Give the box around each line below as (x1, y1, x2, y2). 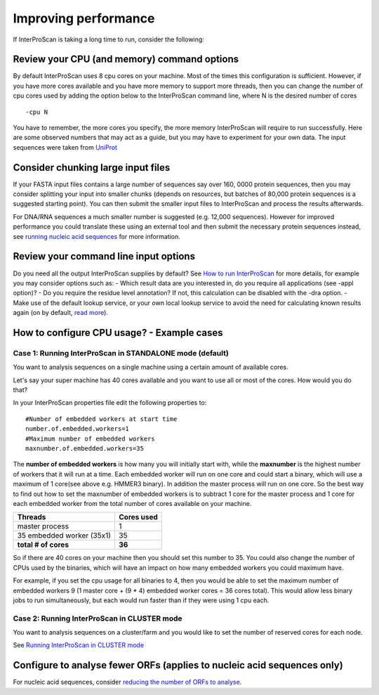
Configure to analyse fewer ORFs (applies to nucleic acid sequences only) (13, 659, 343, 671)
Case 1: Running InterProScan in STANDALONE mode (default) (13, 348, 230, 358)
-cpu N (25, 108, 48, 116)
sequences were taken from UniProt (13, 143, 117, 151)
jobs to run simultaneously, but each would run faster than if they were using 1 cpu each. (13, 596, 270, 604)
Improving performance (13, 11, 155, 26)
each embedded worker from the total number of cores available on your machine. (13, 499, 252, 507)
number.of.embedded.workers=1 (25, 425, 130, 433)
